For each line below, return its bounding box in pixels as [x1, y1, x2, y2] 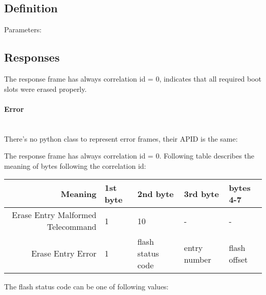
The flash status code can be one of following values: [4, 281, 169, 292]
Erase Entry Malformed [12, 209, 97, 221]
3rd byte [184, 187, 219, 200]
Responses [4, 49, 60, 65]
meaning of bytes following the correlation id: [4, 160, 146, 171]
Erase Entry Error [31, 247, 97, 260]
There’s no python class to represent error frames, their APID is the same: [4, 133, 238, 144]
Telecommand [47, 221, 97, 233]
